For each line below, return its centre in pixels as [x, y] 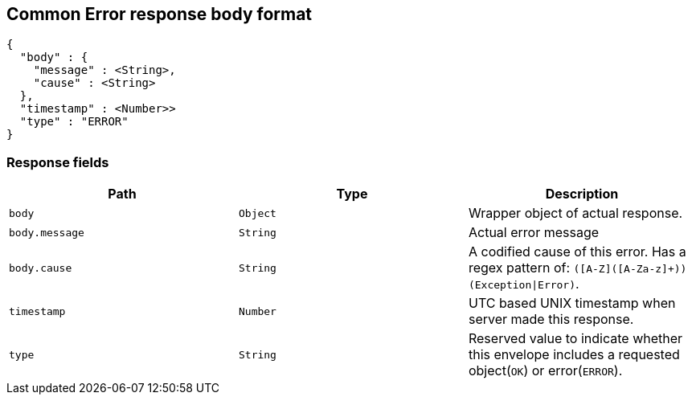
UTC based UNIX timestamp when [572, 303]
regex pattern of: [519, 268]
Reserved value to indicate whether [575, 339]
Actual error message [534, 233]
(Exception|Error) [522, 285]
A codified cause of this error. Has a [577, 252]
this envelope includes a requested [574, 355]
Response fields [58, 162]
